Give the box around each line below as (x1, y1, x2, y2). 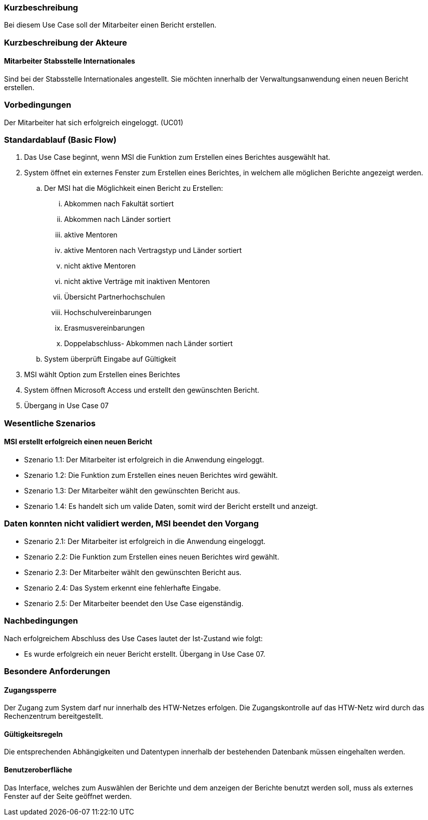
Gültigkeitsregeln (4, 729, 63, 738)
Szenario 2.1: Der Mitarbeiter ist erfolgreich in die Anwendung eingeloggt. (24, 536, 266, 545)
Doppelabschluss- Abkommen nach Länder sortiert (64, 339, 233, 348)
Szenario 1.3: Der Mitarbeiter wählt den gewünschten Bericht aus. (24, 486, 240, 495)
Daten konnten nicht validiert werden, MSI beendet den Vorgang (4, 518, 259, 529)
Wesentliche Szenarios (4, 418, 96, 428)
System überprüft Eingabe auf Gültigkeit (44, 355, 176, 364)
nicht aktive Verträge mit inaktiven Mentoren (64, 277, 210, 286)
